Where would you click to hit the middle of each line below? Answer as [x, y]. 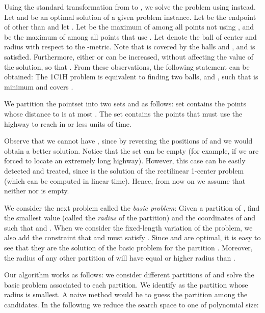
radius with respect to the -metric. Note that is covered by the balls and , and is [130, 47]
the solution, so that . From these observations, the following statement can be [127, 66]
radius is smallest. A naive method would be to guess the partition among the [126, 294]
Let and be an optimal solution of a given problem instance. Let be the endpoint [130, 17]
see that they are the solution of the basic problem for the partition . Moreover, [128, 248]
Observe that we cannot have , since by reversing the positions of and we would [128, 141]
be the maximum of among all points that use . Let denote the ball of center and [130, 36]
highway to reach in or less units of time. [68, 123]
